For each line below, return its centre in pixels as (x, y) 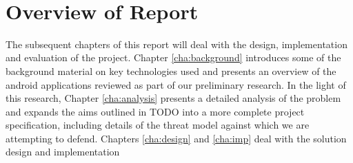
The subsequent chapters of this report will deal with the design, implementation (176, 44)
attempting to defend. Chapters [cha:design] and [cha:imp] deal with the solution (176, 138)
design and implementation (63, 152)
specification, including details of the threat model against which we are (158, 125)
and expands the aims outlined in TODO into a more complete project (155, 111)
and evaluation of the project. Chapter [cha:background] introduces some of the (173, 57)
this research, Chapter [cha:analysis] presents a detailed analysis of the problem (173, 98)
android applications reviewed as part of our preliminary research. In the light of (176, 84)
